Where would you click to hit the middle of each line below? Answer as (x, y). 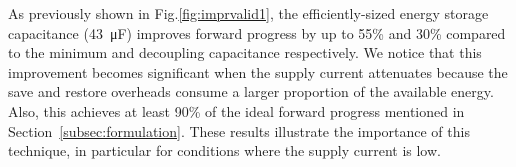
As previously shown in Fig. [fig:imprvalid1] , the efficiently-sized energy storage (248, 13)
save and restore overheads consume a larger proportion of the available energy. (251, 91)
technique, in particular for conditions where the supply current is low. (224, 150)
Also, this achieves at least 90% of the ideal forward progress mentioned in (236, 110)
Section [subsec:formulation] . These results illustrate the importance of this (239, 130)
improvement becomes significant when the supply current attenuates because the (258, 71)
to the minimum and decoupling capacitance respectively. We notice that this (245, 52)
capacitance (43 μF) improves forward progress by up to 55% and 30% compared (257, 32)
